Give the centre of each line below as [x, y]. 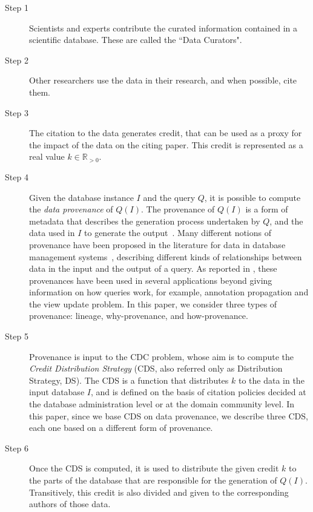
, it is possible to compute [252, 197]
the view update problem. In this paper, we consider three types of [153, 304]
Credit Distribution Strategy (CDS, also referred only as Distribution [156, 368]
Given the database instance [81, 197]
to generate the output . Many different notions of [178, 233]
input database [57, 392]
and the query [169, 197]
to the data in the [271, 380]
